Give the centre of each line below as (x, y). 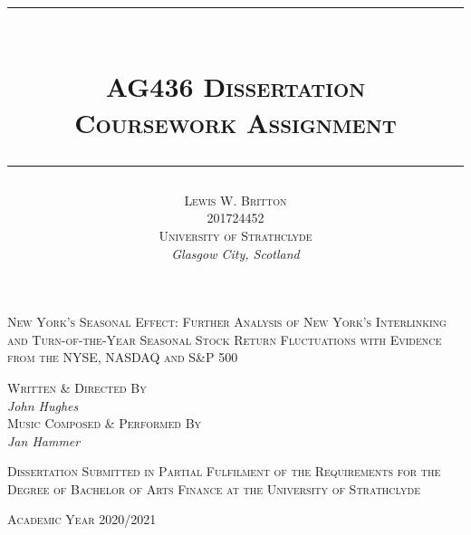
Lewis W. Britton (235, 200)
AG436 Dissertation (235, 86)
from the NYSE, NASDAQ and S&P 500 (123, 357)
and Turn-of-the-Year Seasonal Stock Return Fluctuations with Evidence (225, 339)
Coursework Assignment (235, 122)
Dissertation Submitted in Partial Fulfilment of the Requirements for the (224, 471)
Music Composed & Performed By (105, 423)
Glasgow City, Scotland (235, 253)
